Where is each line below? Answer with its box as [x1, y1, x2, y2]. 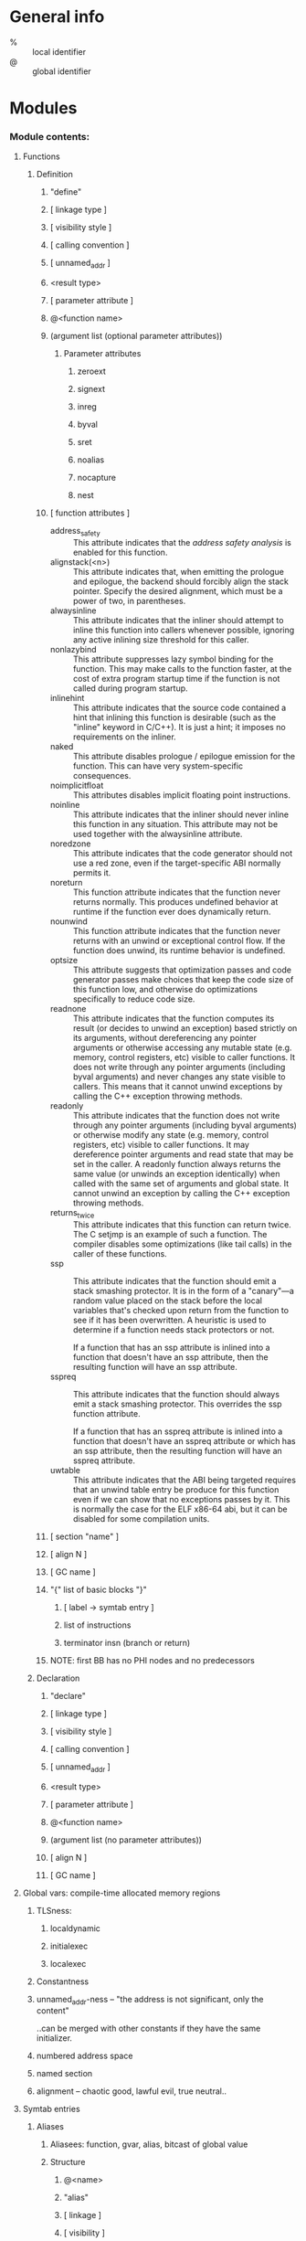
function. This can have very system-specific [72, 760, 244, 771]
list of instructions [63, 1620, 132, 1630]
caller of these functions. [72, 1248, 167, 1259]
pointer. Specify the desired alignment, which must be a [72, 586, 283, 597]
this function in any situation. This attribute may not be [72, 819, 279, 830]
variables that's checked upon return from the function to [72, 1304, 290, 1315]
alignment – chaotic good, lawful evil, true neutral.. [36, 2086, 227, 2097]
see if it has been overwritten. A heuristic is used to [72, 1314, 267, 1325]
